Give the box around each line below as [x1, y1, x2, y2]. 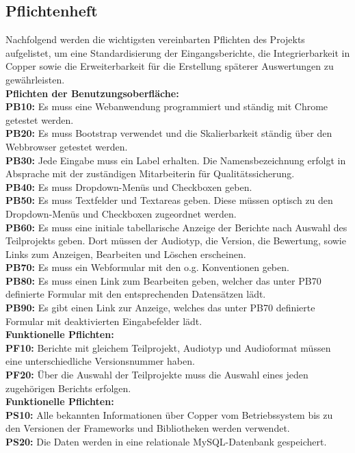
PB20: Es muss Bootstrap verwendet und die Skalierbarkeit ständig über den [5, 126, 332, 140]
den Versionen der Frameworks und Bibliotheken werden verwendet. [5, 421, 290, 435]
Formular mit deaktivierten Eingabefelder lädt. [5, 313, 202, 328]
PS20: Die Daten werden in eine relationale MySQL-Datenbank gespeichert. [5, 435, 327, 449]
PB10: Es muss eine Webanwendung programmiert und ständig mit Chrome [5, 99, 328, 114]
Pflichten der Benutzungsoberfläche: [5, 86, 179, 100]
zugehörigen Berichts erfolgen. [5, 380, 131, 395]
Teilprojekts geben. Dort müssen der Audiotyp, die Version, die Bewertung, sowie [5, 233, 346, 248]
